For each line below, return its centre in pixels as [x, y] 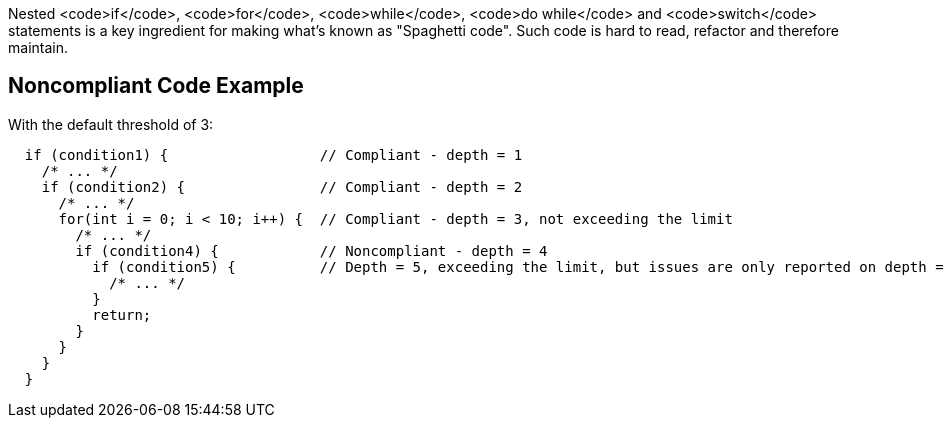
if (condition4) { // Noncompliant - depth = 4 [311, 250]
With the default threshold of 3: [111, 124]
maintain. [38, 47]
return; [122, 314]
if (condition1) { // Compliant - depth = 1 [273, 154]
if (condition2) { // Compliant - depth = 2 [282, 186]
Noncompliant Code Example [156, 86]
